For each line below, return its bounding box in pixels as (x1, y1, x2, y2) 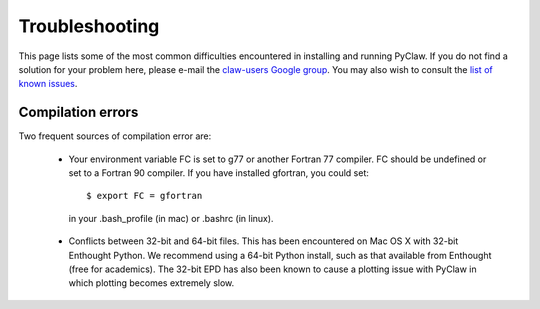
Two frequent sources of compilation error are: (18, 130, 212, 142)
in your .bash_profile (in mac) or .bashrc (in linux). (68, 212, 274, 224)
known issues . (18, 78, 78, 90)
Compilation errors (18, 104, 139, 121)
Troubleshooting (18, 15, 160, 37)
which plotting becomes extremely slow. (68, 277, 235, 289)
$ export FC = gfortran (86, 190, 203, 202)
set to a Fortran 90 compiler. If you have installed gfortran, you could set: (68, 167, 370, 179)
